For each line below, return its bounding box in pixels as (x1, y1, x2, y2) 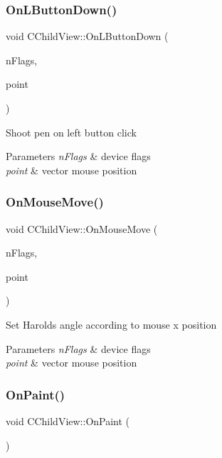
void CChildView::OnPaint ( (6, 413, 130, 428)
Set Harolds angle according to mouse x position (6, 317, 217, 332)
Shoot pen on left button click (6, 124, 137, 139)
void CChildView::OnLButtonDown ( (6, 29, 169, 44)
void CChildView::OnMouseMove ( (6, 221, 158, 236)
